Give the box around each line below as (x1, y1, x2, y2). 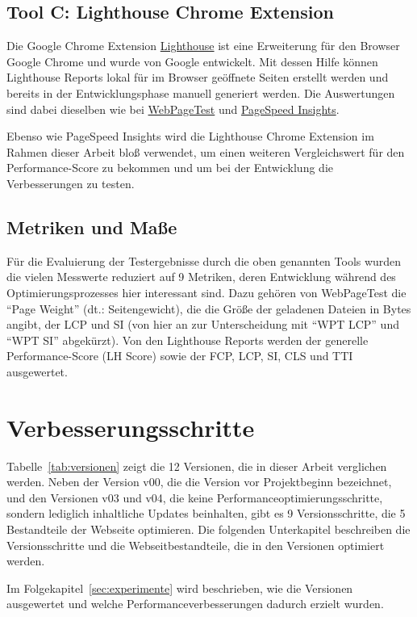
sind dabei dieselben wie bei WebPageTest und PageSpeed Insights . (6, 100, 340, 117)
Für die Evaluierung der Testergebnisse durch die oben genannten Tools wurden (6, 252, 402, 269)
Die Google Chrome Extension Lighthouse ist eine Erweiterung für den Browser (6, 37, 400, 54)
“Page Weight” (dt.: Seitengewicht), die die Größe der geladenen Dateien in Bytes (6, 300, 411, 317)
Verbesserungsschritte (6, 410, 255, 443)
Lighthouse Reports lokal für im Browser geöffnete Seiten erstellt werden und (6, 69, 389, 86)
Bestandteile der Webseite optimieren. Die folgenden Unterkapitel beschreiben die (6, 521, 411, 537)
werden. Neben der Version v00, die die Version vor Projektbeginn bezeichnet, (6, 473, 392, 490)
